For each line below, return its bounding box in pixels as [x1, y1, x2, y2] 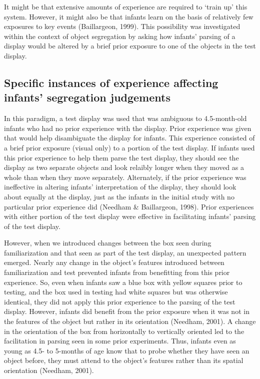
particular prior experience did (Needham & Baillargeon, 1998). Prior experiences [4, 201, 254, 211]
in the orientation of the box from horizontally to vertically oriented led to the [4, 325, 244, 336]
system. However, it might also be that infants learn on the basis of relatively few [4, 11, 253, 21]
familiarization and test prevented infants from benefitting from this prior [4, 267, 230, 277]
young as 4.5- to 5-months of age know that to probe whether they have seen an [4, 345, 249, 355]
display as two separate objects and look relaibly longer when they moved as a [4, 162, 244, 172]
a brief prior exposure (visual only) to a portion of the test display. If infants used [4, 142, 255, 152]
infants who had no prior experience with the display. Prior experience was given [4, 122, 251, 133]
